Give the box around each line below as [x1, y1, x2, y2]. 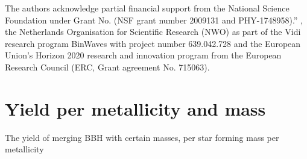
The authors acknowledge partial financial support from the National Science [5, 2, 290, 14]
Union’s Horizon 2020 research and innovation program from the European [5, 49, 282, 61]
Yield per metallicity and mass [5, 96, 266, 120]
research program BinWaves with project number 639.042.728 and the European [5, 37, 301, 49]
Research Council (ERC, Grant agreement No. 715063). [5, 60, 210, 73]
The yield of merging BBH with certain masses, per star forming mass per [5, 131, 279, 143]
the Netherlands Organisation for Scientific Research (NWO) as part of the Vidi [5, 25, 301, 38]
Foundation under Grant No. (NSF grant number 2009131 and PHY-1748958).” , [5, 13, 303, 26]
